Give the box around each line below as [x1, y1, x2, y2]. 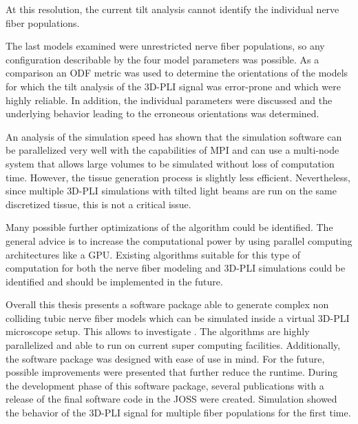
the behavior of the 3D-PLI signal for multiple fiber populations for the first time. [6, 405, 351, 420]
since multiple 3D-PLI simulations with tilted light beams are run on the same [6, 183, 337, 198]
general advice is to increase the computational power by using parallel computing [6, 233, 352, 248]
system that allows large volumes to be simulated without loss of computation [6, 156, 335, 170]
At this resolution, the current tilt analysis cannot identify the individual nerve [6, 2, 339, 16]
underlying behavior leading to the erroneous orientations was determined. [6, 106, 319, 121]
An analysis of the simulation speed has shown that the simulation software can [6, 129, 342, 143]
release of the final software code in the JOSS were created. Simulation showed [6, 392, 337, 406]
